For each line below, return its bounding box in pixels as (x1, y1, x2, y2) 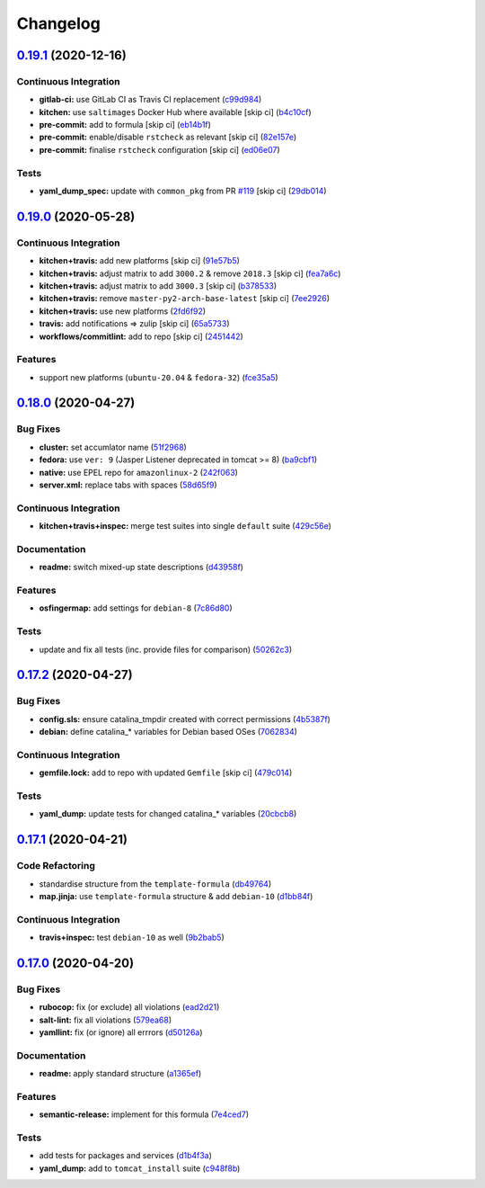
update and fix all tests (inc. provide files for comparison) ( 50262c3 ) (39, 644, 293, 655)
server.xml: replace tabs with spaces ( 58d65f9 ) (39, 479, 217, 490)
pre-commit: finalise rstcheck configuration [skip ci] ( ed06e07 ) (39, 144, 280, 155)
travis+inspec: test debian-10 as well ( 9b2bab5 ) (39, 932, 225, 943)
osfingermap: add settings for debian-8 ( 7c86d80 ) (39, 603, 233, 613)
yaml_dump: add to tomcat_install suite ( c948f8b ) (39, 1163, 241, 1174)
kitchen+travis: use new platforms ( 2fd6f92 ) (39, 306, 207, 317)
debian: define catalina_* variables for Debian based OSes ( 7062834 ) (39, 727, 298, 737)
